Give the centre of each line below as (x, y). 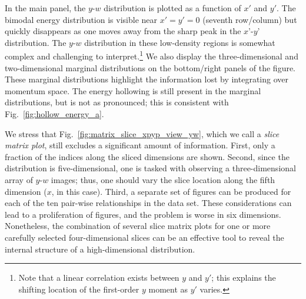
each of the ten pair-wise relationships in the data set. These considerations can (148, 203)
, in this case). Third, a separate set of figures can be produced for (171, 191)
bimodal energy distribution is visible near (81, 19)
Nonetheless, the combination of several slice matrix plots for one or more (138, 226)
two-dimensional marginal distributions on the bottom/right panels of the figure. (150, 67)
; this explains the (244, 278)
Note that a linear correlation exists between (99, 278)
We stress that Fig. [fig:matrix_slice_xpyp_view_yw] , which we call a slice (142, 133)
